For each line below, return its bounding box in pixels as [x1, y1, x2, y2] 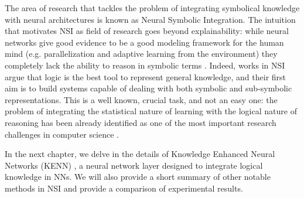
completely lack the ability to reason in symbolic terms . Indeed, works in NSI [5, 59, 285, 71]
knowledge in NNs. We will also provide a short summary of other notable [5, 170, 271, 183]
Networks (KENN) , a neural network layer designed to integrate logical [5, 159, 263, 171]
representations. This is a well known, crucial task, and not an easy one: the [5, 93, 278, 105]
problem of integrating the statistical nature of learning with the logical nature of [5, 105, 297, 117]
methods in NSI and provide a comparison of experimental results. [5, 182, 243, 194]
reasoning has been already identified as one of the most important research [5, 116, 276, 128]
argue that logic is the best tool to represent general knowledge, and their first [5, 70, 286, 83]
